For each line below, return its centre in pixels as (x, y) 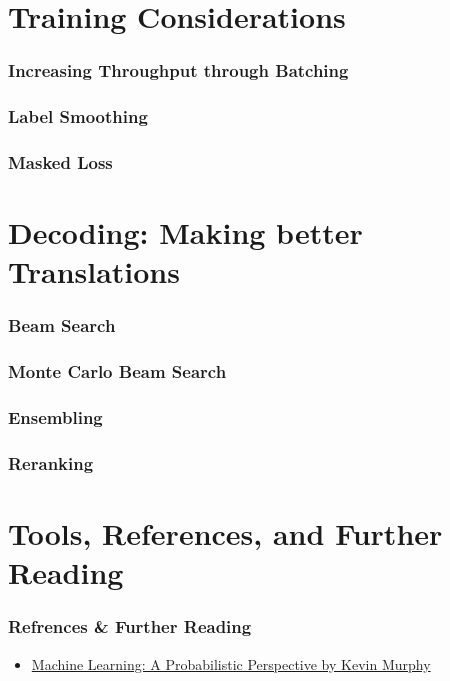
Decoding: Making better (185, 232)
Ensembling (55, 417)
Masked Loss (60, 161)
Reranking (51, 462)
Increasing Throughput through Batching (178, 70)
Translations (94, 271)
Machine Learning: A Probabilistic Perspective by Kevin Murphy (231, 663)
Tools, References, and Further (225, 533)
